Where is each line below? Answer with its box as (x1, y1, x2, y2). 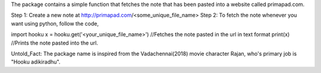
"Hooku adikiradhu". (11, 58, 61, 65)
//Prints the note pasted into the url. (11, 39, 98, 46)
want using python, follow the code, (11, 20, 99, 27)
